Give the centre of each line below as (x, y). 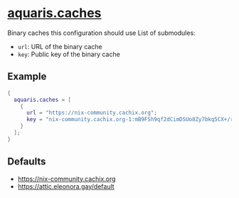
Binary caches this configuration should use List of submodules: (101, 33)
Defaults (27, 162)
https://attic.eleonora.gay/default (66, 186)
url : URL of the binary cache (60, 46)
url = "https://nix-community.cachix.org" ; (92, 113)
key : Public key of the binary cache (69, 54)
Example (27, 77)
